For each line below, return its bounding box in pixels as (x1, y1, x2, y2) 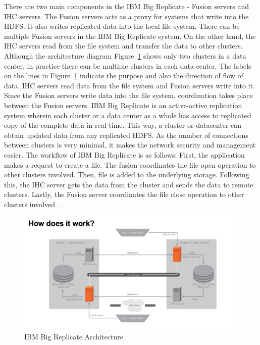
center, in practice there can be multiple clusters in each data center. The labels (4, 60, 251, 71)
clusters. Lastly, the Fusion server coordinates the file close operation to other (4, 189, 244, 200)
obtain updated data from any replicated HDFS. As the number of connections (4, 129, 248, 140)
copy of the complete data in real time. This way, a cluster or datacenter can (4, 120, 242, 130)
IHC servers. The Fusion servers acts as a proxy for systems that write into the (4, 11, 249, 21)
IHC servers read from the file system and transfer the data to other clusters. (4, 40, 243, 51)
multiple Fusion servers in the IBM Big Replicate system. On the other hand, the (4, 30, 256, 41)
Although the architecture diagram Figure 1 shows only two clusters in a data (4, 50, 246, 61)
